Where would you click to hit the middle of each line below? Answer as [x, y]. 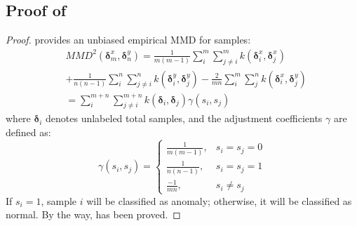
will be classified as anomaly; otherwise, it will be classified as [219, 200]
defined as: [28, 132]
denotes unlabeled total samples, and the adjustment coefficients [184, 118]
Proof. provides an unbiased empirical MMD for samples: [128, 40]
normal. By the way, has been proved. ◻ [93, 214]
